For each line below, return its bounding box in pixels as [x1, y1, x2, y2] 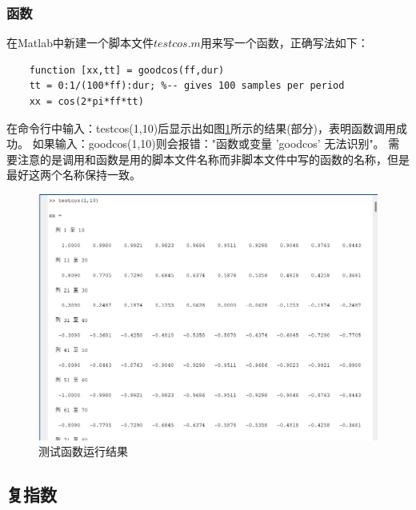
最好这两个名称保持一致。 [6, 166, 141, 183]
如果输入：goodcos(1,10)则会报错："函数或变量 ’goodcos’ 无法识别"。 [32, 135, 385, 152]
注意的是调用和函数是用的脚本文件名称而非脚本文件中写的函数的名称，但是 [17, 150, 410, 167]
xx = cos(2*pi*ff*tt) [29, 96, 144, 107]
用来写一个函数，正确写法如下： [200, 34, 369, 51]
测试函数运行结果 [38, 443, 128, 460]
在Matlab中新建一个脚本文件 [6, 34, 154, 51]
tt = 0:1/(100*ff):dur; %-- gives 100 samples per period [29, 80, 345, 92]
